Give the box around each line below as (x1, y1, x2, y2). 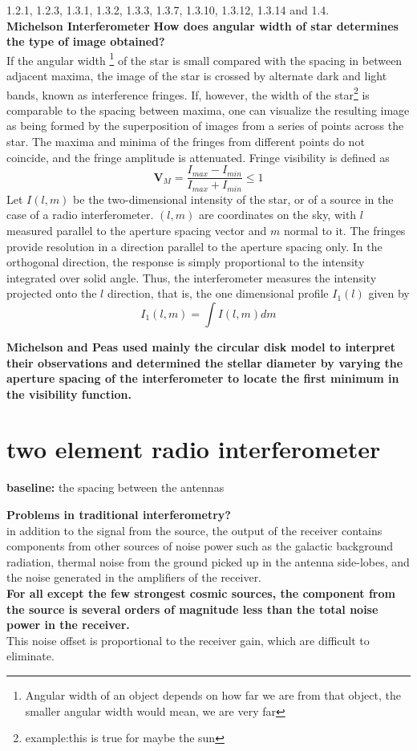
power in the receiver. (6, 616, 130, 633)
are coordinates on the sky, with (198, 206, 357, 223)
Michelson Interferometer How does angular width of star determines (6, 17, 399, 34)
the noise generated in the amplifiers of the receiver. (6, 569, 262, 586)
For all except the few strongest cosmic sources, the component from (6, 584, 395, 601)
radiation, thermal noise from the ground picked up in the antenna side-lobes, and (6, 553, 410, 570)
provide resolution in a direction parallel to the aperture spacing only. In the (6, 237, 383, 254)
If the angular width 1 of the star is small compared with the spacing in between (6, 49, 403, 68)
